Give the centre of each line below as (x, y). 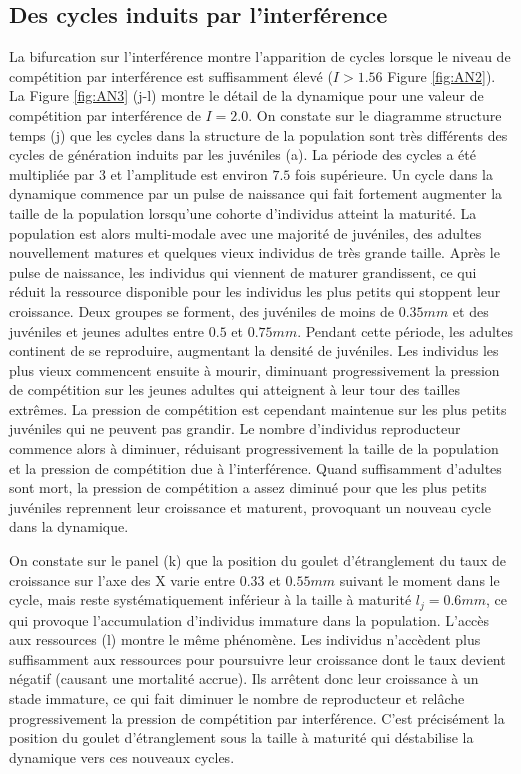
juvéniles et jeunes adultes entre (107, 330)
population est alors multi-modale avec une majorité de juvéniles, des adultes (245, 232)
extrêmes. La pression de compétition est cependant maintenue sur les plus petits (258, 408)
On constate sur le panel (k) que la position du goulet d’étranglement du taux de (257, 560)
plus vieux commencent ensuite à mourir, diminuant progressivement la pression (254, 369)
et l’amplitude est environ (189, 173)
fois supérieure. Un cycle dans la (394, 173)
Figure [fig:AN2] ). (441, 75)
